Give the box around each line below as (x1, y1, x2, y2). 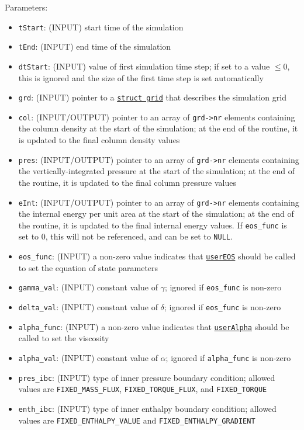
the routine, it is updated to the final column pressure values (18, 176, 237, 188)
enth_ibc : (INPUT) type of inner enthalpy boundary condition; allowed (18, 402, 277, 414)
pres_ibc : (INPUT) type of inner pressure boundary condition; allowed (18, 371, 275, 383)
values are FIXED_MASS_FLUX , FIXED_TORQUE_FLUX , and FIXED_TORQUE (18, 383, 267, 395)
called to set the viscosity (18, 332, 109, 344)
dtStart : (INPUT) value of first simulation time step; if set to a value (18, 60, 270, 72)
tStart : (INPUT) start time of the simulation (18, 20, 184, 33)
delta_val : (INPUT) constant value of (18, 300, 158, 313)
